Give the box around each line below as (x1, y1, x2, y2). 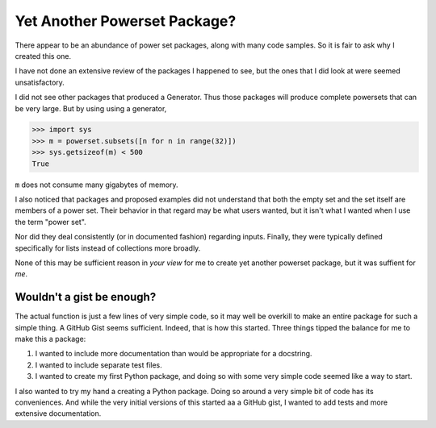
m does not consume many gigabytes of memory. (15, 180, 178, 189)
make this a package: (15, 335, 86, 344)
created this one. (15, 51, 72, 60)
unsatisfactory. (15, 77, 65, 87)
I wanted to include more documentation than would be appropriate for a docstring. (35, 349, 312, 359)
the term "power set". (15, 217, 86, 226)
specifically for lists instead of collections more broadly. (15, 243, 201, 253)
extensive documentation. (15, 409, 102, 418)
